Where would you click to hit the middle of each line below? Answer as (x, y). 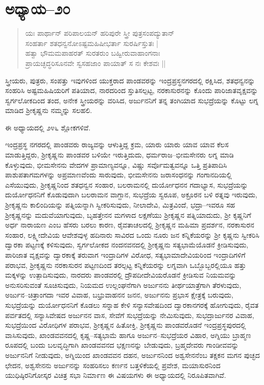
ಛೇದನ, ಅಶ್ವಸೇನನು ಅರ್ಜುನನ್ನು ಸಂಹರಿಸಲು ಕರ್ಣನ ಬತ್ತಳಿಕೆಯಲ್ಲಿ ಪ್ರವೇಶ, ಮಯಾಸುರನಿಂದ (113, 365)
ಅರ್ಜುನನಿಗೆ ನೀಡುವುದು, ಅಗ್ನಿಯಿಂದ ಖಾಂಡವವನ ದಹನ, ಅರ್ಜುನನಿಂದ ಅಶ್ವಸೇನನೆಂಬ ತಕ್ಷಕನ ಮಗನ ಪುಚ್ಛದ (133, 355)
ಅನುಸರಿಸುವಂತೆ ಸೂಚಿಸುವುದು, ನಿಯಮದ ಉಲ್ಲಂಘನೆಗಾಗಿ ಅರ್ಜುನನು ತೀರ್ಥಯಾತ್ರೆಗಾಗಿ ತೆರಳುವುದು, (123, 285)
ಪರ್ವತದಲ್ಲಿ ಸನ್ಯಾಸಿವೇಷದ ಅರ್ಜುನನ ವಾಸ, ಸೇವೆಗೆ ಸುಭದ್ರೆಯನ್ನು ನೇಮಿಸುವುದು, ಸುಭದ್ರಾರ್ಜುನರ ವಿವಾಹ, (130, 315)
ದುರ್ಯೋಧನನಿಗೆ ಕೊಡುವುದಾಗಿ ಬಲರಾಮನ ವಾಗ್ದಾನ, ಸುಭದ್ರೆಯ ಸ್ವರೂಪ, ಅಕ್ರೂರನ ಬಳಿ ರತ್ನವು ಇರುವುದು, (131, 195)
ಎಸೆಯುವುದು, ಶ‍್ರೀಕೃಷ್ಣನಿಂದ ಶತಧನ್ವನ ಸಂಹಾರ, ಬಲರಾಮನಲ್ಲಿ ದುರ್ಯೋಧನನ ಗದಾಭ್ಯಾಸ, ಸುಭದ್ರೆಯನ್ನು (127, 184)
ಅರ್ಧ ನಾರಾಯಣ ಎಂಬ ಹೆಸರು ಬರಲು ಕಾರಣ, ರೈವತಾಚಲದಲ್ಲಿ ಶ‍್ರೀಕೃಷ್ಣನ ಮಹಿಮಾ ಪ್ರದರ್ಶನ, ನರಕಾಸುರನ (130, 225)
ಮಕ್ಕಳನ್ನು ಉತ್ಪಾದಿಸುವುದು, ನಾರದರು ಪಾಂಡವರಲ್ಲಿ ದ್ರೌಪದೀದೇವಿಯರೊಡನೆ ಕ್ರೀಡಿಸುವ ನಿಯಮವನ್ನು (121, 275)
